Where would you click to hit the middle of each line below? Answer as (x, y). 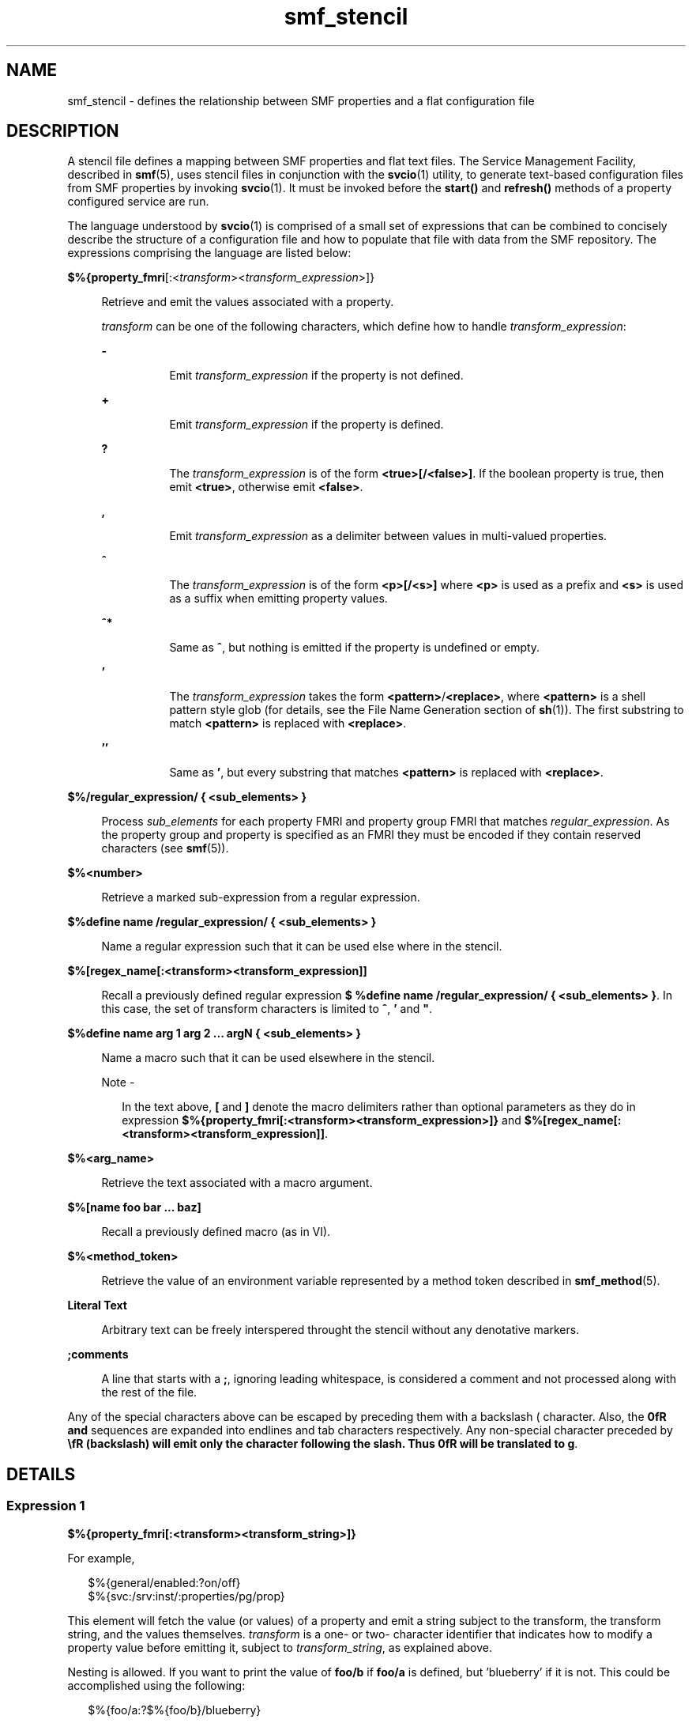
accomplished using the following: (156, 1685)
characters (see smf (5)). (165, 848)
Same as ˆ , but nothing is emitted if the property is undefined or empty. (355, 648)
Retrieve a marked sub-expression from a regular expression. (261, 897)
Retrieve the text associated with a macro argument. (237, 1183)
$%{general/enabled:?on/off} (164, 1582)
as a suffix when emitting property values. (278, 599)
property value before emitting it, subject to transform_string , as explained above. (280, 1647)
